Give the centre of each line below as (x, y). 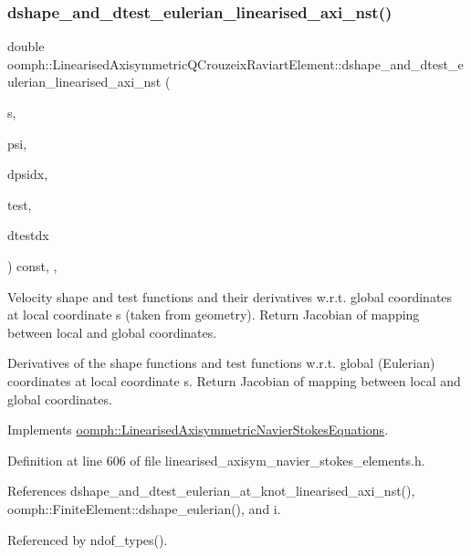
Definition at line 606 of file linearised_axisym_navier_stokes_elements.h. (216, 460)
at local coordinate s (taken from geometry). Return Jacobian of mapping (214, 315)
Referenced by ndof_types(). (88, 539)
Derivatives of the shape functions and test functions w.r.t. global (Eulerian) (221, 363)
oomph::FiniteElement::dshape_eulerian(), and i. (144, 508)
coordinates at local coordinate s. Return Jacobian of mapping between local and (234, 380)
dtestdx (28, 235)
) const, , (32, 265)
